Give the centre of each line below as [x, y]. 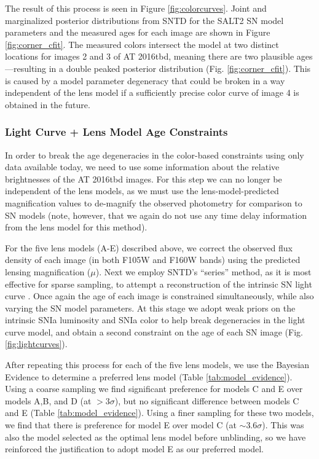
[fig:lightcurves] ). [36, 344]
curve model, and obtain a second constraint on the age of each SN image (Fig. [154, 331]
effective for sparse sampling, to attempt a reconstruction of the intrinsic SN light [159, 284]
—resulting [26, 68]
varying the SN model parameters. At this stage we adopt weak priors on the [150, 308]
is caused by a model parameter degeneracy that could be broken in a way [145, 80]
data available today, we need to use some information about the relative [142, 167]
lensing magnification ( [48, 271]
